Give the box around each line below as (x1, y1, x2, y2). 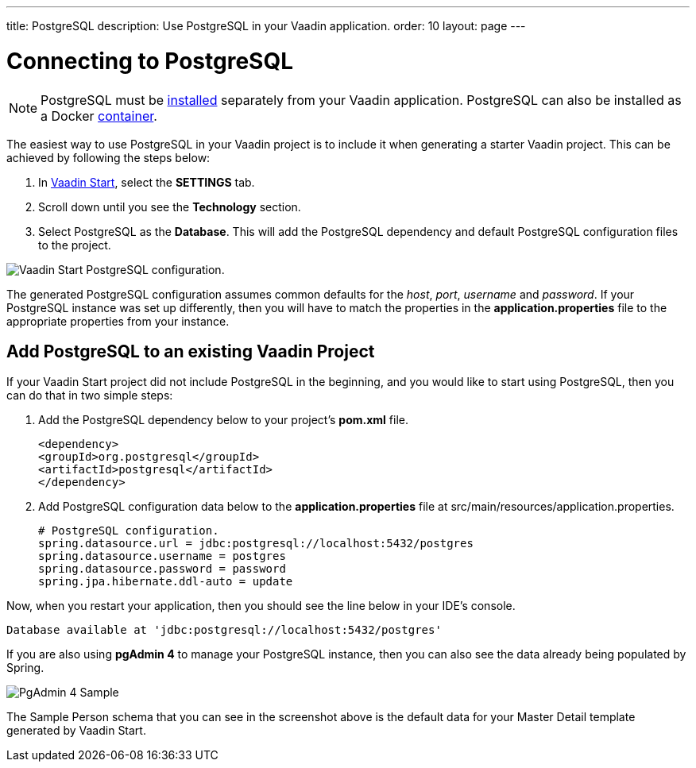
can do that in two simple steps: (6, 388, 173, 403)
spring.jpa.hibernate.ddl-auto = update (38, 575, 293, 589)
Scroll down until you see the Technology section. (38, 199, 301, 214)
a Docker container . (41, 107, 157, 124)
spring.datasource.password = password (38, 562, 286, 576)
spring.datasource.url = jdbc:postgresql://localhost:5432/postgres (38, 537, 474, 550)
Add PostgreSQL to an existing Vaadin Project (6, 341, 375, 361)
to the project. (38, 237, 111, 252)
